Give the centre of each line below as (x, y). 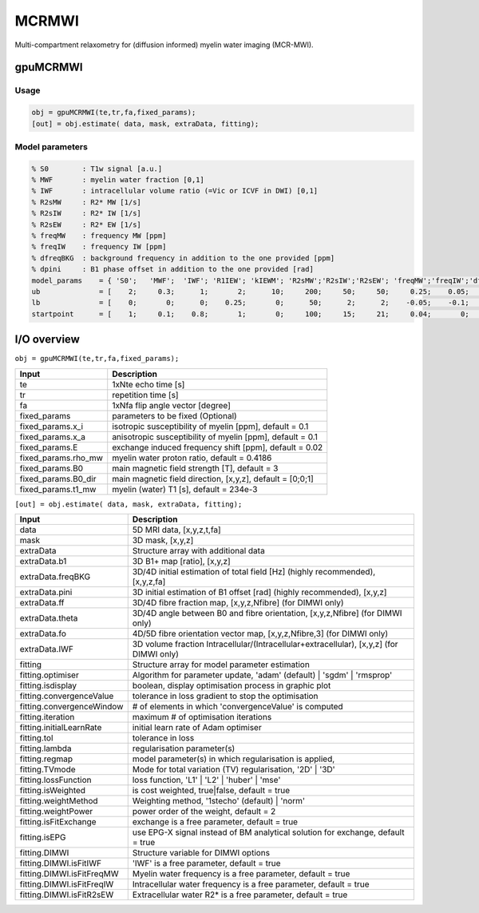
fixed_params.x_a (52, 437)
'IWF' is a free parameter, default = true (206, 863)
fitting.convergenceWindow (71, 707)
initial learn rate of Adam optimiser (197, 727)
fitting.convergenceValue (67, 696)
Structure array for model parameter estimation (221, 665)
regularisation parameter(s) (184, 748)
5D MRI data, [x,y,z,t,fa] (176, 530)
